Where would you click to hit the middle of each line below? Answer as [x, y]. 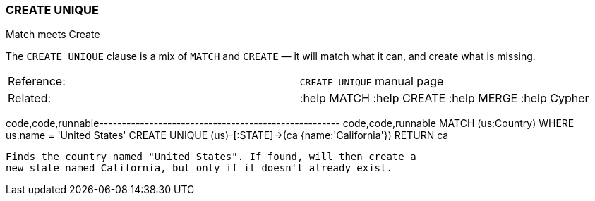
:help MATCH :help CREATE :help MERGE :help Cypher [444, 98]
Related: [30, 98]
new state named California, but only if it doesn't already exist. [199, 168]
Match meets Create [53, 35]
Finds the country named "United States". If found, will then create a [211, 157]
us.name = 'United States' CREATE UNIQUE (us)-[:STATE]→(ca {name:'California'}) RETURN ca [227, 135]
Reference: [37, 81]
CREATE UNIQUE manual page [372, 81]
